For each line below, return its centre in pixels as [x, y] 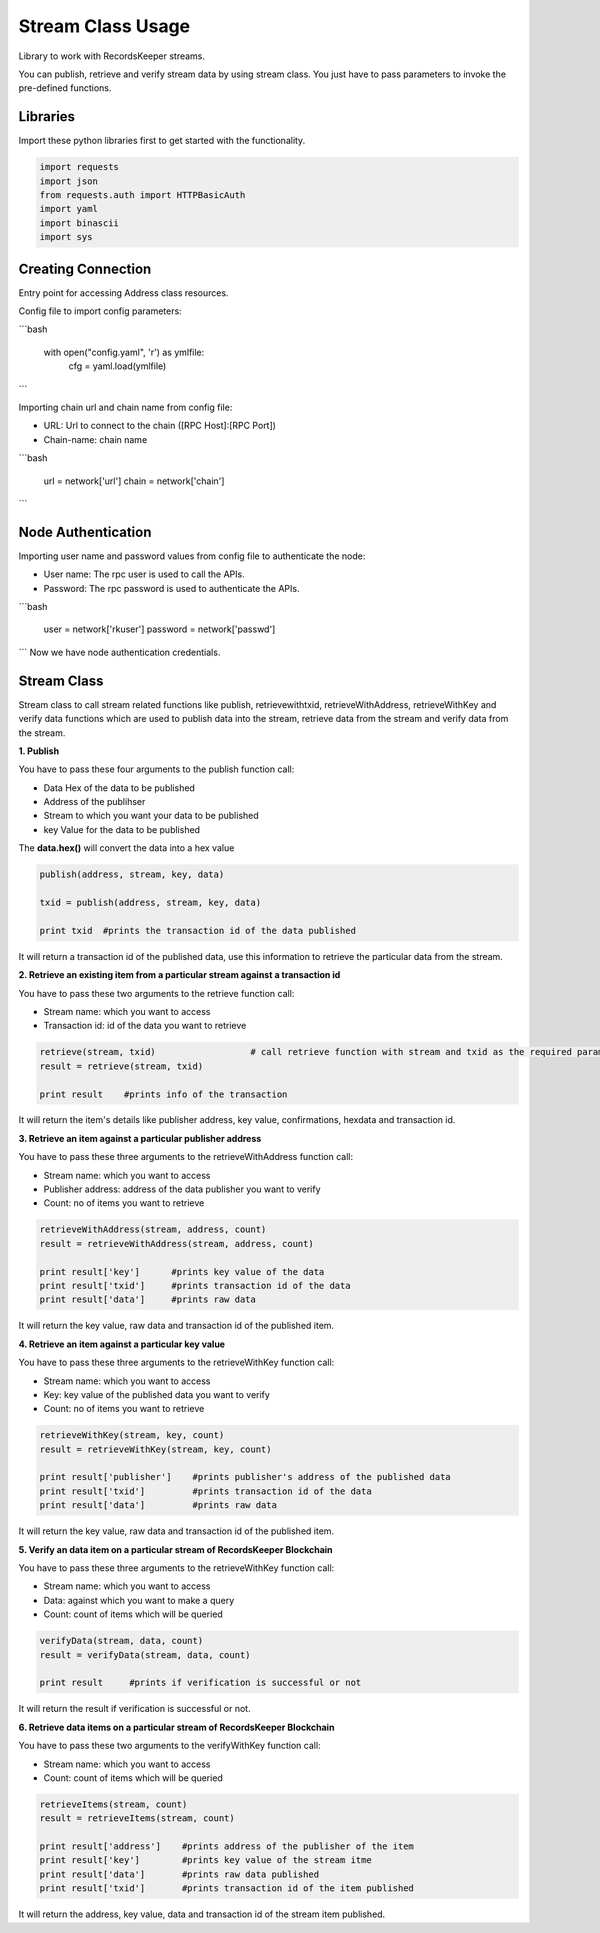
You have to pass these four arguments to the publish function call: [156, 769]
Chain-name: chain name [95, 439]
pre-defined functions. [65, 88]
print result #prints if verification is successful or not [200, 1683]
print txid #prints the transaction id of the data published [198, 930]
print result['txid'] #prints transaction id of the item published [227, 1888]
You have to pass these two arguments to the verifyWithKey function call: [169, 1746]
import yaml [69, 209]
